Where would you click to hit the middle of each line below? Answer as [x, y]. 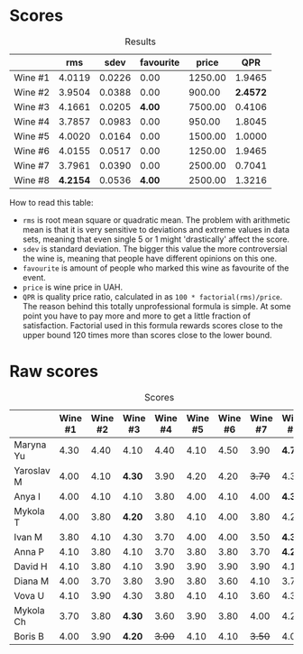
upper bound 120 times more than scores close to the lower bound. [147, 335]
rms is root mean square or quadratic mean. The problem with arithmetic [156, 220]
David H [31, 566]
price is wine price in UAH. [73, 287]
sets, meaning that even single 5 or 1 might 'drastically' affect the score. [156, 239]
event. [34, 277]
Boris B [29, 636]
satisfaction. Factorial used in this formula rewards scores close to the [152, 325]
